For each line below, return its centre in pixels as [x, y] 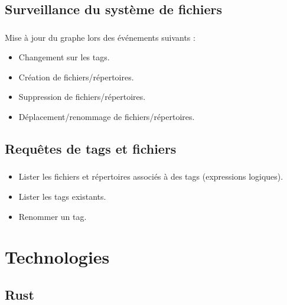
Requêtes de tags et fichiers [91, 149]
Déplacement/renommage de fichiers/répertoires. [107, 117]
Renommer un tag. [53, 216]
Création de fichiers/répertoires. [76, 77]
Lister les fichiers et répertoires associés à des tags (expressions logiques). [151, 176]
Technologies [57, 257]
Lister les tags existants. [62, 196]
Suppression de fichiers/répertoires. [82, 97]
